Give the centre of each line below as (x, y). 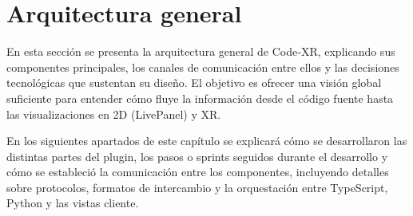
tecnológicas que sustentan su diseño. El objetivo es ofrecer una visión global (194, 82)
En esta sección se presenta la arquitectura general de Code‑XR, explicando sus (201, 51)
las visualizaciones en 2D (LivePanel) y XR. (114, 114)
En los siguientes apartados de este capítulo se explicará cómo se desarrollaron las (207, 141)
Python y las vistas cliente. (73, 203)
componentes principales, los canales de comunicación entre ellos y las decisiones (203, 67)
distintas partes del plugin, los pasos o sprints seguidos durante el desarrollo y (197, 156)
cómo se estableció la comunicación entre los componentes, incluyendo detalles (198, 172)
